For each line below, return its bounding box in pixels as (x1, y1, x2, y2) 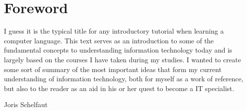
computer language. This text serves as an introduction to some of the (4, 35, 214, 45)
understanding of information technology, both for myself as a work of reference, (4, 74, 244, 84)
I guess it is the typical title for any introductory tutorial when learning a (4, 26, 224, 36)
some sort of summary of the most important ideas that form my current (4, 64, 222, 74)
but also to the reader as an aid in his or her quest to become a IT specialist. (4, 83, 234, 93)
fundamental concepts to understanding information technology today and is (4, 45, 232, 55)
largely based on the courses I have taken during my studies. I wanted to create (4, 54, 241, 64)
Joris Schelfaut (4, 99, 48, 110)
